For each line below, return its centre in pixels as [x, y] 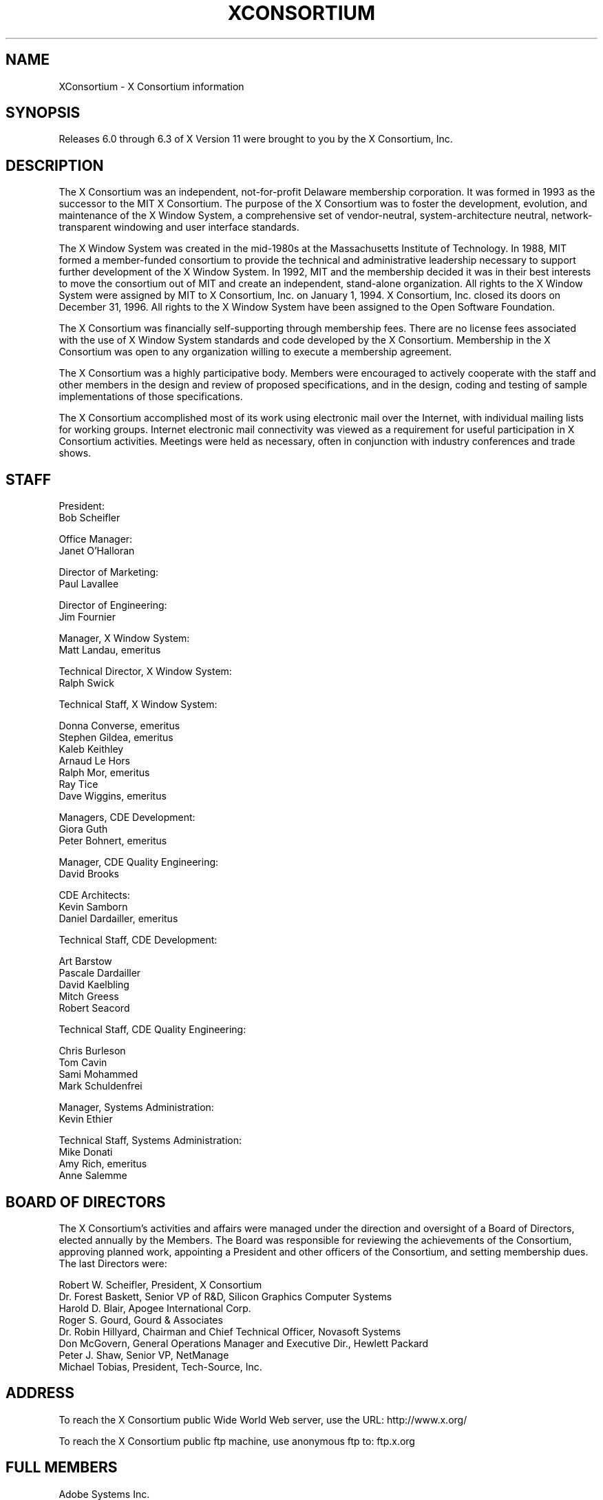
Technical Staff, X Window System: [138, 705]
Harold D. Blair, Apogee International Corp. [155, 1308]
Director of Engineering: [113, 605]
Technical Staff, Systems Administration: [150, 1140]
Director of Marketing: [109, 572]
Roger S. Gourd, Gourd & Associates [141, 1320]
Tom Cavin [83, 1063]
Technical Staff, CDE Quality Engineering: [152, 1030]
